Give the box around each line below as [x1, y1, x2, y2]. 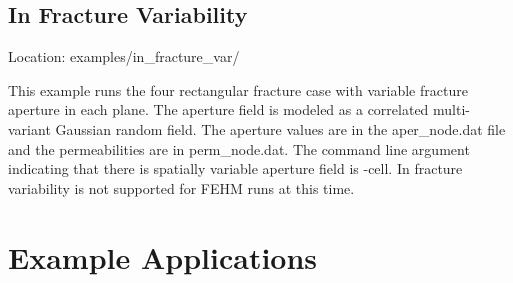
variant [8, 118, 51, 139]
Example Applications [8, 236, 318, 277]
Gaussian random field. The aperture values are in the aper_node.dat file [55, 118, 506, 139]
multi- [433, 99, 470, 120]
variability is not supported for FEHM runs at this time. [8, 177, 355, 198]
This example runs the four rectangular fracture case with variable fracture [8, 79, 468, 100]
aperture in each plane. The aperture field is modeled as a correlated [8, 99, 429, 120]
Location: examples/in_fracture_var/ [8, 46, 240, 67]
